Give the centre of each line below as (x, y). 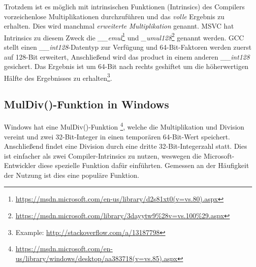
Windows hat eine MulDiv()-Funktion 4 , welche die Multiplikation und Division (124, 126)
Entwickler (20, 165)
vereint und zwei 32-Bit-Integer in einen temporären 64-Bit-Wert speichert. (117, 136)
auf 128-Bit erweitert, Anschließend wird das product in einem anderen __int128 (127, 56)
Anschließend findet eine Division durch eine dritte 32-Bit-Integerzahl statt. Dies (126, 146)
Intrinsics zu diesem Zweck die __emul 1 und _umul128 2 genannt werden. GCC (124, 36)
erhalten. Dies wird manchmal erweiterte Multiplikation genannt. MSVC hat (119, 26)
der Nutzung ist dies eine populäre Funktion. (72, 175)
